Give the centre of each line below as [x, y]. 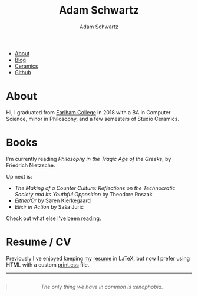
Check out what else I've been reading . [54, 218]
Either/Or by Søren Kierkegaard [53, 200]
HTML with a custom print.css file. [48, 264]
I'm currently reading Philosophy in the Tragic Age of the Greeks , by [89, 159]
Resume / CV [39, 242]
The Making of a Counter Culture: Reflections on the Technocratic [95, 188]
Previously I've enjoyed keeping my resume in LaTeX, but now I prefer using [98, 258]
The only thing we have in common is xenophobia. [102, 287]
